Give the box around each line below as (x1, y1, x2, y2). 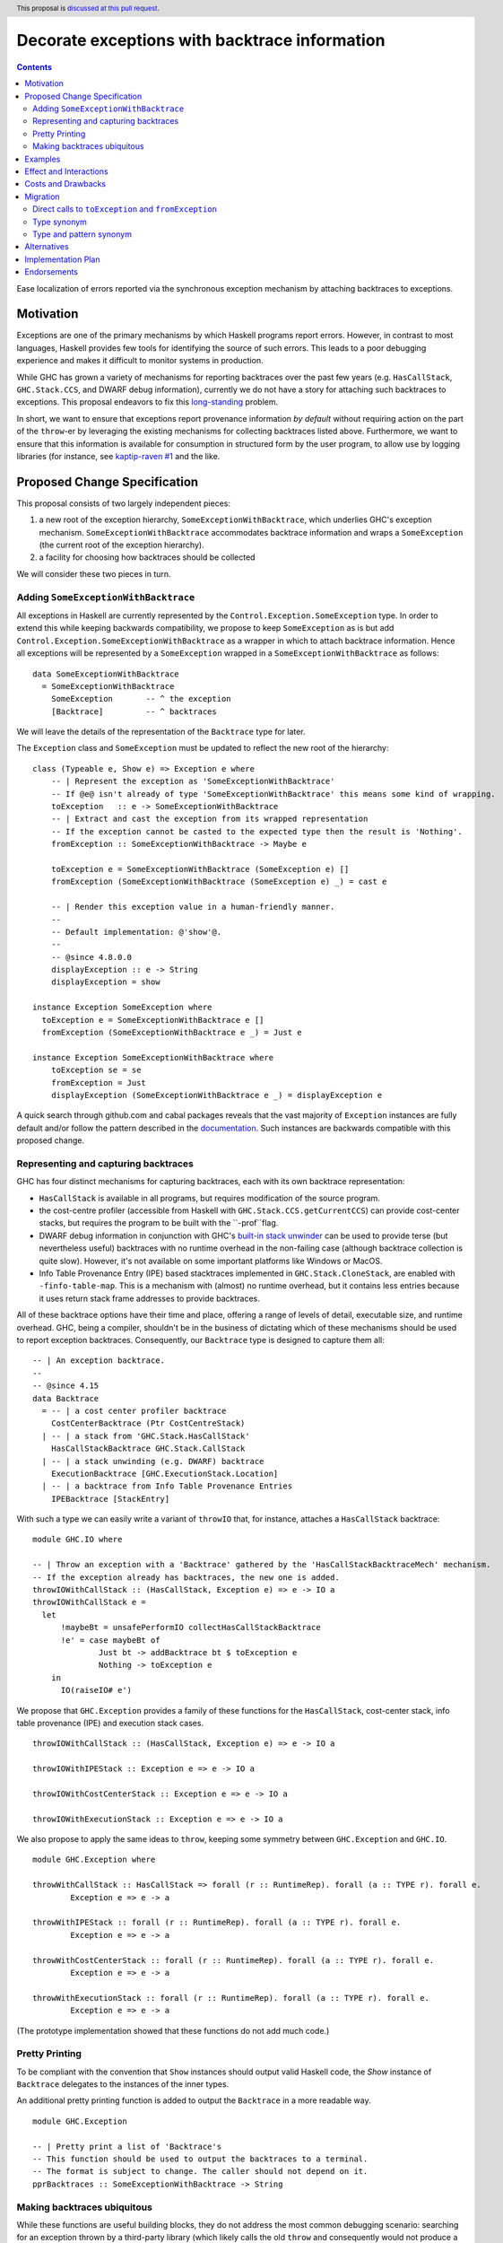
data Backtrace (32, 1393, 100, 1403)
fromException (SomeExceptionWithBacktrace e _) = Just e (41, 1027, 302, 1038)
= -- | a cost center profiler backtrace (41, 1405, 227, 1416)
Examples (24, 153, 61, 164)
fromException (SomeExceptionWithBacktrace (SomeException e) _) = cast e (50, 877, 387, 887)
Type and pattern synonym (32, 229, 132, 240)
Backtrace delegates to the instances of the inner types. (16, 2079, 230, 2090)
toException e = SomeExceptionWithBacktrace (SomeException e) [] (50, 864, 350, 874)
